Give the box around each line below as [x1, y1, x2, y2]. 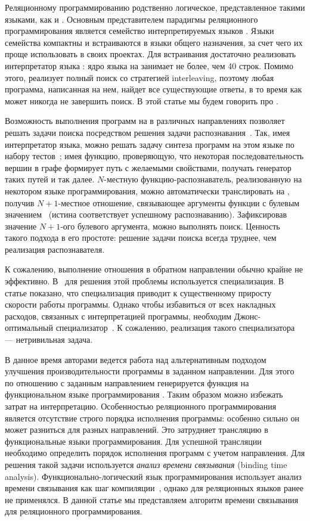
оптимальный [5, 321, 53, 334]
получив [5, 196, 35, 209]
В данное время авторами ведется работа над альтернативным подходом [5, 353, 266, 365]
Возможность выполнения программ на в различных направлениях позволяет [5, 114, 285, 127]
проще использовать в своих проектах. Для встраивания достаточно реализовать [5, 48, 296, 60]
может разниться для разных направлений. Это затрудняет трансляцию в [5, 423, 268, 436]
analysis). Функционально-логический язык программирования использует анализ [5, 470, 302, 482]
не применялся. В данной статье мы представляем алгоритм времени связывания [5, 493, 299, 506]
